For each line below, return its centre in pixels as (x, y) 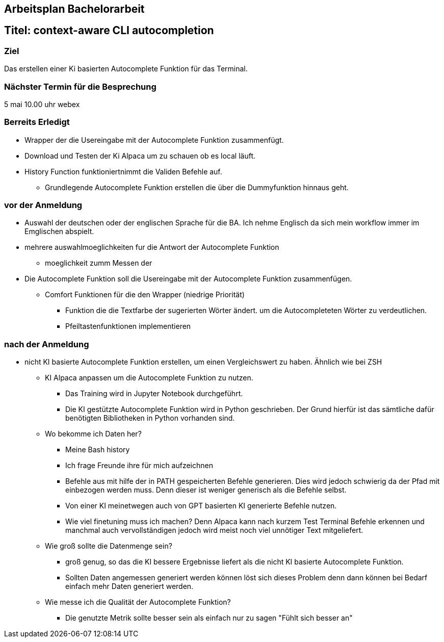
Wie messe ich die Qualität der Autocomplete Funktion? (138, 602)
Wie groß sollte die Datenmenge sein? (109, 546)
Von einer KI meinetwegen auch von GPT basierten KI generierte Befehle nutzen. (201, 506)
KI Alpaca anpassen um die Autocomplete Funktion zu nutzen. (149, 378)
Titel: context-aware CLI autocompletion (109, 31)
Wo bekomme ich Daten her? (93, 434)
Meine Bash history (98, 450)
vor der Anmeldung (43, 205)
